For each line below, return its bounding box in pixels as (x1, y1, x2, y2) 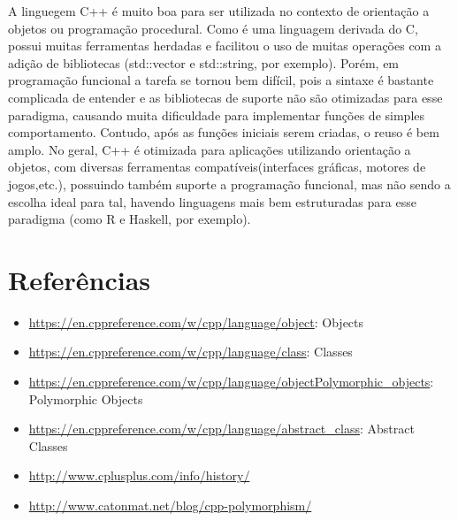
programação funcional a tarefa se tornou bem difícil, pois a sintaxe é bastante (8, 71, 434, 89)
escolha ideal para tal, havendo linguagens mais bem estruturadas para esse (8, 192, 416, 211)
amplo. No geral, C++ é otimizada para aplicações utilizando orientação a (8, 140, 411, 158)
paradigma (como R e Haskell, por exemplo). (8, 210, 251, 228)
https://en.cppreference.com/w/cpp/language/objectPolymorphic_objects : (28, 372, 434, 391)
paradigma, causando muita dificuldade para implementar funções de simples (8, 105, 425, 124)
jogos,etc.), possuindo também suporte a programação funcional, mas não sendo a (8, 174, 451, 193)
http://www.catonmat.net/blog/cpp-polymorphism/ (28, 496, 312, 514)
